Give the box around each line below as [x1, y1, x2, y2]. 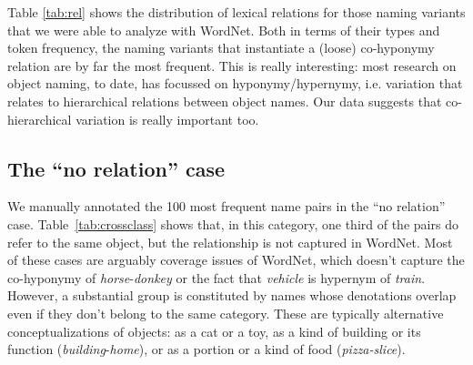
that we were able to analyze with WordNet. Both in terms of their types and [7, 20, 440, 39]
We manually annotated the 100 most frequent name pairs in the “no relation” [7, 197, 446, 216]
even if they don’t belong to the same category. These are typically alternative [7, 303, 444, 322]
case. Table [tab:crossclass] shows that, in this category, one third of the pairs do [7, 214, 458, 233]
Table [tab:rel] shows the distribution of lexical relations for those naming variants [7, 3, 466, 21]
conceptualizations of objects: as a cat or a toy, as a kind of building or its [7, 321, 421, 340]
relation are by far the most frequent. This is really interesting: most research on [7, 56, 457, 75]
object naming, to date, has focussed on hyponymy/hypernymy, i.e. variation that [7, 74, 463, 93]
